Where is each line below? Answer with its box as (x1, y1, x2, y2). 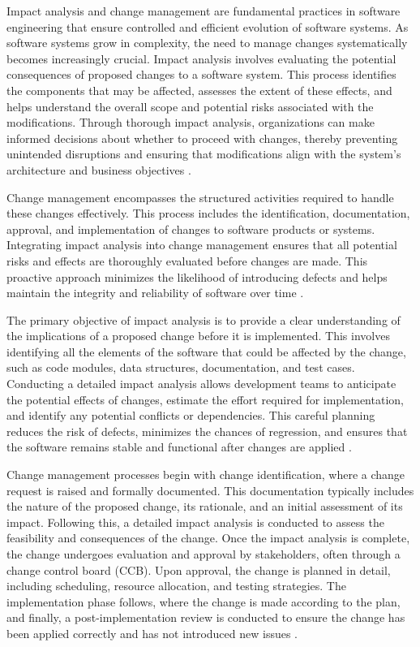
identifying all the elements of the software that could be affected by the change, (6, 343, 406, 360)
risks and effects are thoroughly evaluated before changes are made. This (6, 252, 368, 269)
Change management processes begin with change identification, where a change (6, 466, 405, 483)
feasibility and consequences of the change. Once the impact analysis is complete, (6, 529, 410, 546)
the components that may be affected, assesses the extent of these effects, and (6, 81, 392, 98)
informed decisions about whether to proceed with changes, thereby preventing (6, 129, 398, 146)
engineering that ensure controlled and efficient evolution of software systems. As (6, 18, 409, 35)
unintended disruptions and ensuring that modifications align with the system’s (6, 145, 401, 162)
